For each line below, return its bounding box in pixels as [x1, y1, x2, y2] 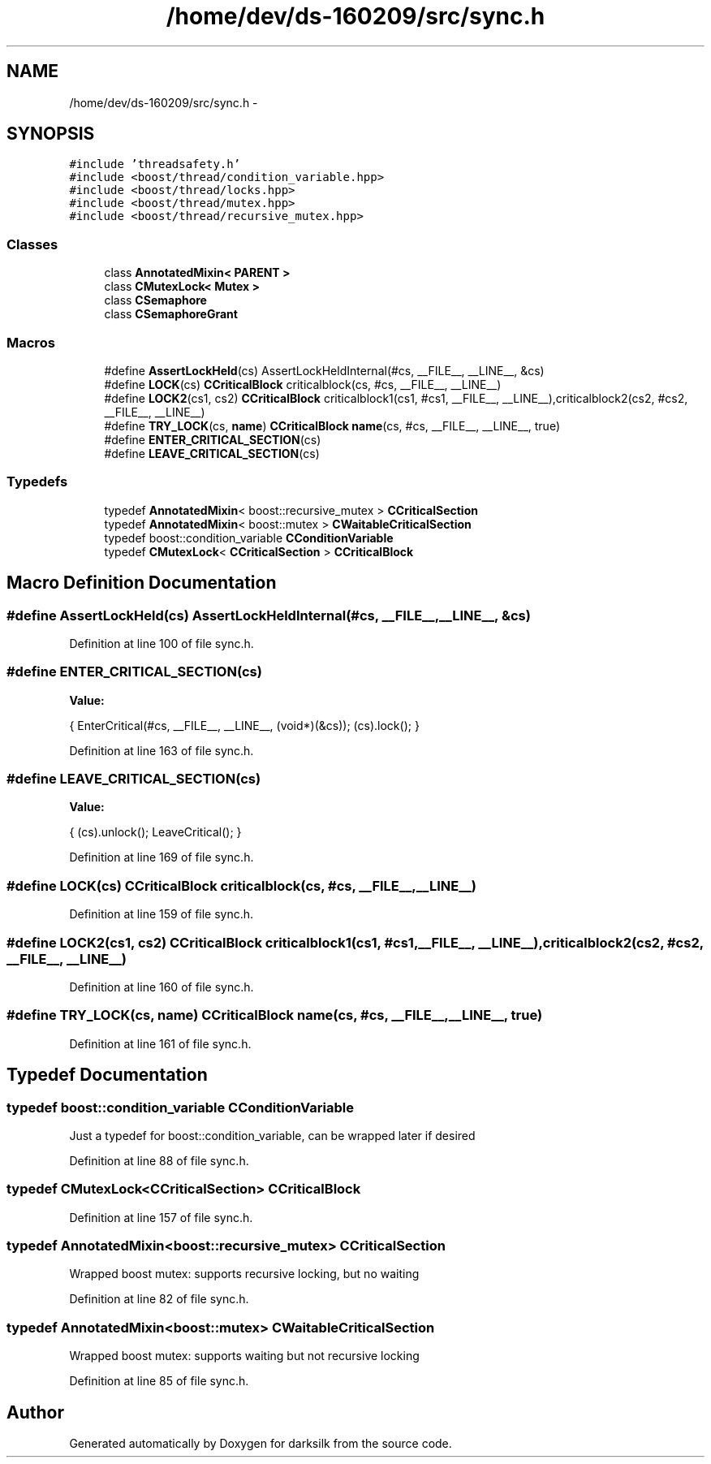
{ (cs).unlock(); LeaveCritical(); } [69, 825, 242, 840]
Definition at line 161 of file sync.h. [69, 1036, 252, 1051]
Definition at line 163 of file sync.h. [69, 743, 254, 758]
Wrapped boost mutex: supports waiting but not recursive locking [69, 1349, 420, 1363]
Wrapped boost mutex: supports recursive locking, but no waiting [69, 1267, 420, 1281]
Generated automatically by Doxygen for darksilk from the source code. [69, 1436, 452, 1450]
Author [6, 1401, 64, 1423]
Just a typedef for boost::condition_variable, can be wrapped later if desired [69, 1128, 476, 1142]
